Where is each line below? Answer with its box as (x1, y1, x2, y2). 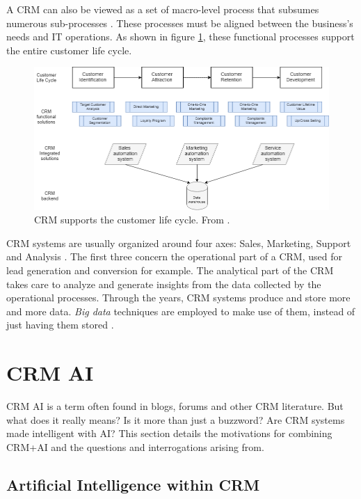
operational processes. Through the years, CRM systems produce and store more (6, 290, 351, 305)
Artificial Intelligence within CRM (6, 473, 260, 495)
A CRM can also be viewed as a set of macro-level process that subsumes (6, 2, 319, 16)
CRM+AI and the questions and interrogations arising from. (6, 439, 264, 454)
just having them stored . (6, 317, 114, 332)
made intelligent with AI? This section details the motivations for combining (6, 426, 332, 441)
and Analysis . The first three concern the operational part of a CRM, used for (6, 249, 342, 264)
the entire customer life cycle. (6, 42, 132, 57)
